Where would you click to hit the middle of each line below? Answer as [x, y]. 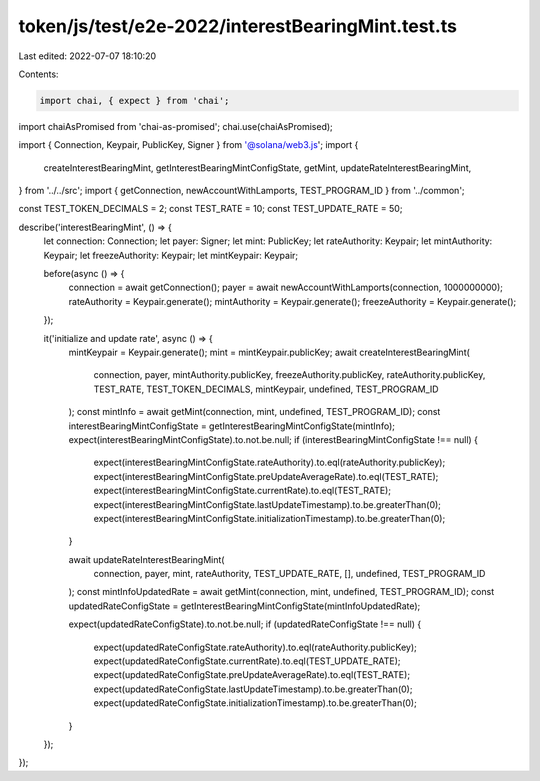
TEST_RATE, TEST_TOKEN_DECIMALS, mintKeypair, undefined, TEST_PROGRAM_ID [266, 389]
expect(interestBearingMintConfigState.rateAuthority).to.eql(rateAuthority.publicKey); [269, 462]
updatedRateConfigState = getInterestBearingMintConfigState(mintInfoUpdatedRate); [244, 606]
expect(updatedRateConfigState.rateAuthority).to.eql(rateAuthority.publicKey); [255, 647]
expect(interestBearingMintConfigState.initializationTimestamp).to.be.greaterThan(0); [269, 518]
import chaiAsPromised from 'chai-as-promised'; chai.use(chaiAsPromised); [176, 126]
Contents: [38, 74]
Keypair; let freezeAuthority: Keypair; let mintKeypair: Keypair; [171, 255]
